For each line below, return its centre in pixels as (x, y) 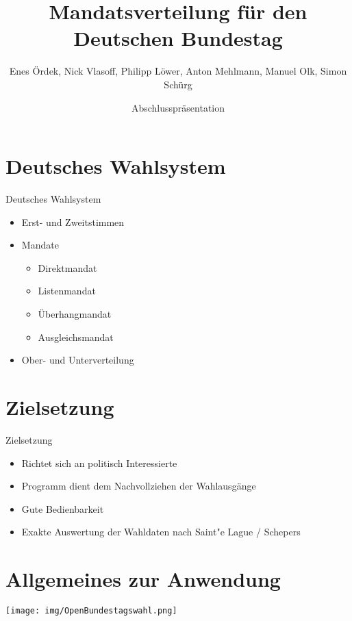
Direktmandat (67, 267)
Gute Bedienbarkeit (63, 508)
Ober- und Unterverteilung (78, 360)
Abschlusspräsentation (178, 107)
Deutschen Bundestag (178, 38)
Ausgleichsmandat (76, 337)
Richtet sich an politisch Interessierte (99, 462)
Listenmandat (67, 291)
